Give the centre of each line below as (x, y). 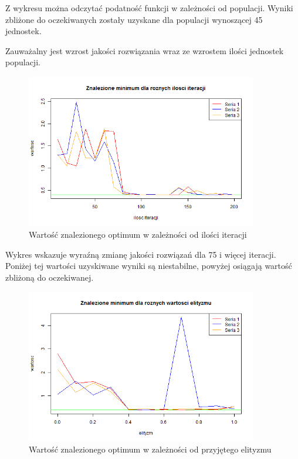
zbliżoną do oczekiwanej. (50, 277)
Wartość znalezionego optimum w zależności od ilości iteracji (138, 234)
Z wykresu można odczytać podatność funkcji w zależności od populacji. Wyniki (149, 8)
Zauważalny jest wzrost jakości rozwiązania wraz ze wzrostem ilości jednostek (145, 50)
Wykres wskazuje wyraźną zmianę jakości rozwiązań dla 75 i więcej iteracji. (141, 254)
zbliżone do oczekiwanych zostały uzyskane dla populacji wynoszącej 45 (134, 19)
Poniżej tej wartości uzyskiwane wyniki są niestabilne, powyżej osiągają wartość (149, 266)
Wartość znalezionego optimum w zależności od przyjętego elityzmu (150, 449)
